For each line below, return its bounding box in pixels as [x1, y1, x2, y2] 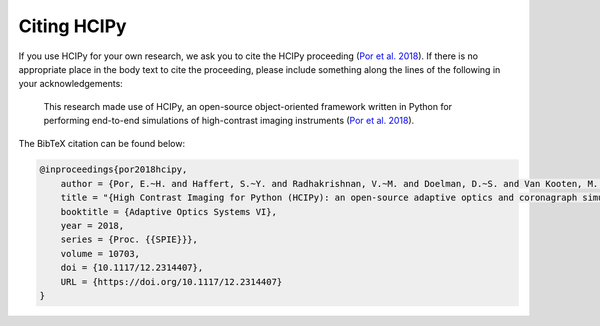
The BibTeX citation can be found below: [18, 137, 185, 149]
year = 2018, [60, 220, 125, 232]
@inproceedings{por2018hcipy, [39, 164, 188, 175]
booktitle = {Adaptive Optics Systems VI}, [60, 206, 277, 217]
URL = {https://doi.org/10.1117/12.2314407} [60, 276, 283, 287]
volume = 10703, [60, 248, 140, 259]
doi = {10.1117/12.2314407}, [60, 262, 204, 274]
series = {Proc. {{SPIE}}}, [60, 234, 199, 245]
